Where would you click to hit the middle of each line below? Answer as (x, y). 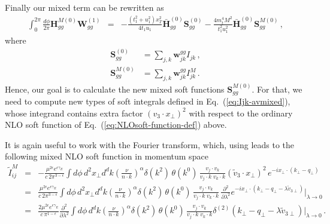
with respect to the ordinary (241, 113)
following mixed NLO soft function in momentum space (107, 156)
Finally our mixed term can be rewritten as (84, 7)
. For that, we (277, 89)
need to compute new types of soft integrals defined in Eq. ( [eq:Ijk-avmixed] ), (148, 101)
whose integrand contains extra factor (74, 113)
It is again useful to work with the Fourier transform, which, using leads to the (150, 144)
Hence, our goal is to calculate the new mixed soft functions (115, 89)
